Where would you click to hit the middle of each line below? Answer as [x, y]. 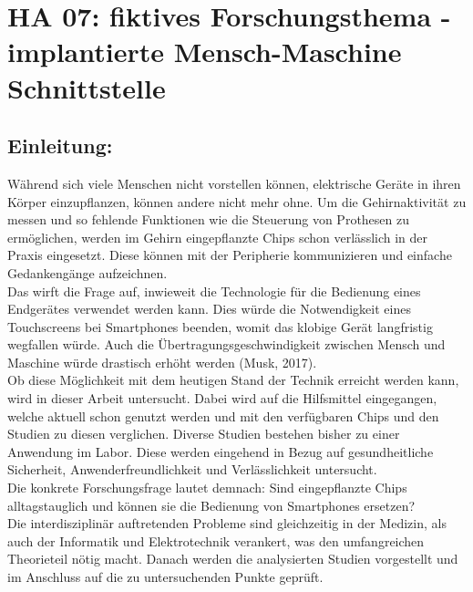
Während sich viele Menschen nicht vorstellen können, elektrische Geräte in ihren [234, 183]
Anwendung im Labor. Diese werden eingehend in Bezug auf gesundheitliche [221, 451]
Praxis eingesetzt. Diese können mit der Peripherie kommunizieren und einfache [230, 255]
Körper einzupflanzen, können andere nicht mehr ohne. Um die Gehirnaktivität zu [237, 201]
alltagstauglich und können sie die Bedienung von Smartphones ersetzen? [211, 505]
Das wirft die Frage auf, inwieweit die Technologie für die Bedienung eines [214, 291]
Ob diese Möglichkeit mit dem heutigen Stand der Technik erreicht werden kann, [233, 380]
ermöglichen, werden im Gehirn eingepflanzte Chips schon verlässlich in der [218, 237]
